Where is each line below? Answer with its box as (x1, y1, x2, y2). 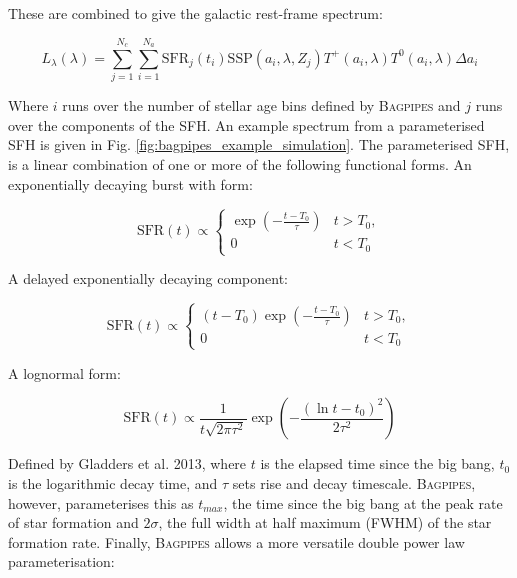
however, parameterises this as (8, 492, 194, 513)
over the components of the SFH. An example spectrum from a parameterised (8, 114, 485, 135)
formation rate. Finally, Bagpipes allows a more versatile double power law (8, 531, 465, 552)
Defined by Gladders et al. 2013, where (8, 453, 247, 474)
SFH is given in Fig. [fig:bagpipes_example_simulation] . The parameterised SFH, (8, 134, 510, 155)
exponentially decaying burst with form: (8, 173, 253, 194)
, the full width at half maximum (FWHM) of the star (158, 512, 492, 533)
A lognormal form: (8, 362, 121, 383)
